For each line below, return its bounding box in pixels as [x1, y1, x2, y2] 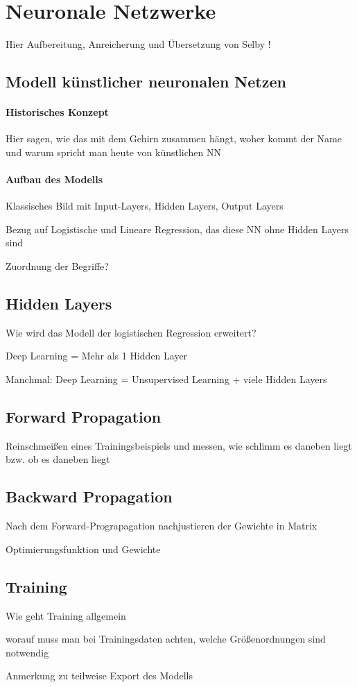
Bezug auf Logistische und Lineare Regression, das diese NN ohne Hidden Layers [6, 221, 349, 236]
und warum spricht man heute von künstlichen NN [6, 144, 221, 159]
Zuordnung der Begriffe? [6, 259, 109, 273]
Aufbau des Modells [6, 172, 103, 187]
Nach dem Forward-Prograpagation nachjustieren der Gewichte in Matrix [6, 518, 317, 533]
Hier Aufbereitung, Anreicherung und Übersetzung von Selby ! [6, 37, 271, 51]
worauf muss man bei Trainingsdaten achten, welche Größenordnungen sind [6, 631, 326, 646]
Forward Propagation [6, 406, 162, 427]
